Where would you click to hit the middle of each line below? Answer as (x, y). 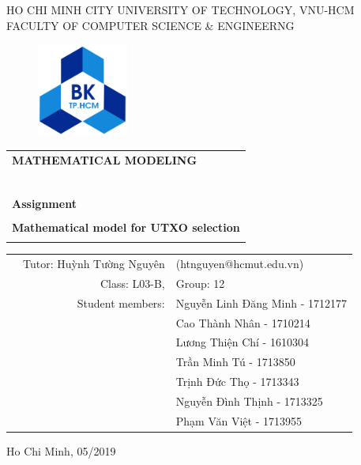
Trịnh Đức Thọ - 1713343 (237, 382)
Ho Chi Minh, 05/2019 (61, 450)
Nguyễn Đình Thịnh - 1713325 (249, 401)
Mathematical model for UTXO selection (126, 227)
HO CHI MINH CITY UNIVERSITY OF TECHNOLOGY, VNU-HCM (180, 9)
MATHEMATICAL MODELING (105, 159)
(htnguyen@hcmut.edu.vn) (240, 264)
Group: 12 (200, 283)
